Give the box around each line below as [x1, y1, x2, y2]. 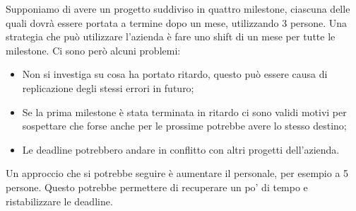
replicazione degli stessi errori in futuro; [22, 80, 194, 95]
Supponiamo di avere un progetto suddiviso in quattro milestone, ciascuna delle [6, 1, 350, 16]
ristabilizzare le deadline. [6, 193, 113, 208]
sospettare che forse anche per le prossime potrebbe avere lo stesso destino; [22, 118, 347, 133]
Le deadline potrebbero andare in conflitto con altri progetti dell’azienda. [22, 142, 340, 156]
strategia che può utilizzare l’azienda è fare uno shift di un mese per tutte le [6, 29, 336, 44]
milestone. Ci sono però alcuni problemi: [6, 42, 181, 57]
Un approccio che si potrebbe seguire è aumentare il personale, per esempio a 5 [6, 166, 349, 181]
